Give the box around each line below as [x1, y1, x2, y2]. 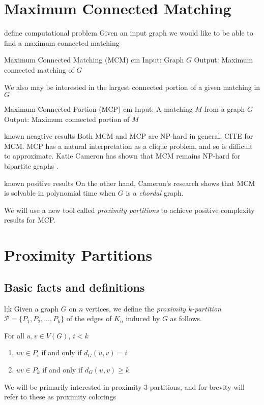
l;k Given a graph [4, 303, 59, 314]
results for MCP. [4, 214, 56, 225]
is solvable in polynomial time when [4, 188, 116, 198]
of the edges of [66, 313, 112, 324]
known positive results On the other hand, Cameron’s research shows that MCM [4, 177, 255, 188]
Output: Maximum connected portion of [4, 113, 130, 124]
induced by [126, 313, 160, 324]
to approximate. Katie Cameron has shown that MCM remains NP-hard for [4, 150, 241, 161]
